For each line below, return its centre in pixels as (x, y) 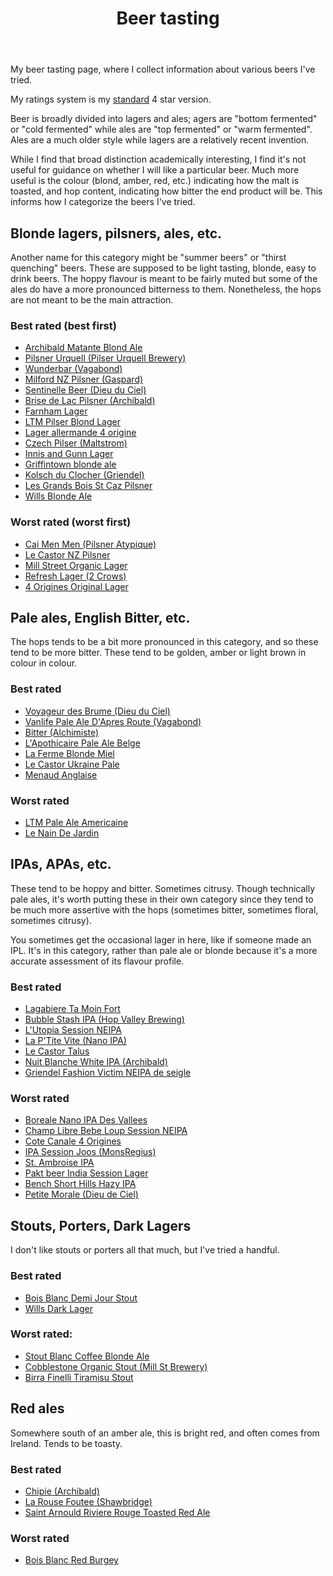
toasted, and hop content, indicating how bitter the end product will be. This (166, 191)
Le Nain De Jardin (62, 833)
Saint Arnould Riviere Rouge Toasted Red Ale (117, 1512)
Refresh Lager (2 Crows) (75, 576)
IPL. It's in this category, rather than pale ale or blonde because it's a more (164, 950)
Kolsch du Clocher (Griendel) (84, 475)
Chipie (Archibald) (62, 1491)
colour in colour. (44, 663)
